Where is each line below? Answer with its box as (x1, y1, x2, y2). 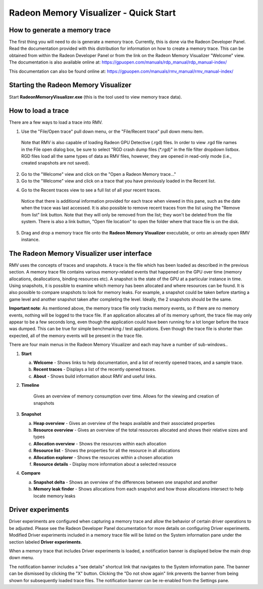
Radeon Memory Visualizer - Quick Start (9, 7, 176, 18)
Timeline (21, 382, 39, 388)
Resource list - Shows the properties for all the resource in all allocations (33, 447, 180, 454)
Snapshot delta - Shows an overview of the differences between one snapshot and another (33, 479, 218, 485)
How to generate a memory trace (9, 26, 111, 34)
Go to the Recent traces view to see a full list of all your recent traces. (21, 187, 161, 193)
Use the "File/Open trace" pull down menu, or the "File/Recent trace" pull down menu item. (21, 128, 204, 134)
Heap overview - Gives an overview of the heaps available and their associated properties (33, 420, 215, 426)
